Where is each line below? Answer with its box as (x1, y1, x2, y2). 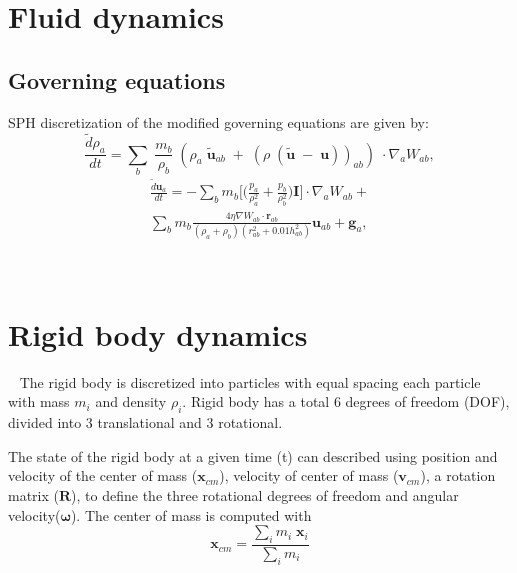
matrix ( (8, 484, 59, 505)
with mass (8, 391, 70, 412)
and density (95, 391, 167, 412)
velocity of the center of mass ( (8, 465, 198, 486)
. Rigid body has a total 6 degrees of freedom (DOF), (182, 391, 510, 412)
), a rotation (420, 465, 496, 486)
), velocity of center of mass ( (219, 465, 399, 486)
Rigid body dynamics (8, 313, 308, 354)
